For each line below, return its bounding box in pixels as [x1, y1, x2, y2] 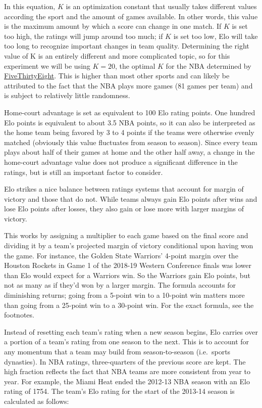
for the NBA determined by [166, 60, 251, 71]
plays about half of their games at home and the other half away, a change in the [4, 147, 255, 157]
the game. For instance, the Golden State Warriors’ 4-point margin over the [4, 250, 238, 260]
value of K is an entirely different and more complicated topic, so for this [4, 50, 230, 61]
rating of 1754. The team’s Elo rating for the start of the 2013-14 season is [4, 386, 235, 396]
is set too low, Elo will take [173, 30, 258, 41]
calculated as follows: [4, 395, 69, 406]
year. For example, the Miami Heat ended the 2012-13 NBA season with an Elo [4, 376, 250, 386]
